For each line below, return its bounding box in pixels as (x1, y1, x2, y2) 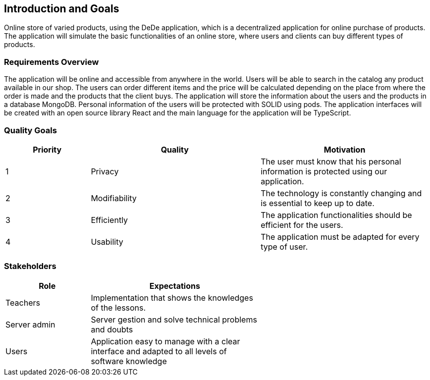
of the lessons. (91, 302, 146, 313)
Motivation (323, 144, 366, 155)
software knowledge (91, 356, 167, 366)
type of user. (261, 241, 308, 252)
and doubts (91, 324, 133, 334)
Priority (33, 144, 62, 155)
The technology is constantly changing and (261, 188, 422, 198)
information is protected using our (261, 166, 387, 176)
